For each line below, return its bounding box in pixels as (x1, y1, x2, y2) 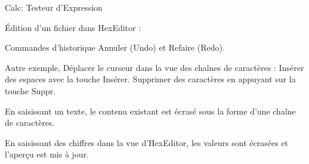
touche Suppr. (5, 84, 56, 97)
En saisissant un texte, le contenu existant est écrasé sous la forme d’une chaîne (5, 104, 296, 117)
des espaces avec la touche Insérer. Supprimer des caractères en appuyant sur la (5, 73, 296, 85)
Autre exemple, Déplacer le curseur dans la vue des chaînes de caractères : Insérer (5, 61, 304, 73)
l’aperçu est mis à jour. (5, 148, 89, 160)
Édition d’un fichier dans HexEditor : (5, 21, 141, 33)
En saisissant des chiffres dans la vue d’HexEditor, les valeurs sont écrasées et (5, 136, 289, 148)
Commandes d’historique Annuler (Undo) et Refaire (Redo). (5, 41, 225, 54)
